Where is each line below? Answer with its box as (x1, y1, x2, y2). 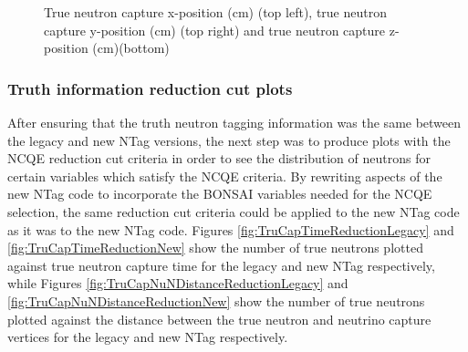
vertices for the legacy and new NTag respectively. (7, 327, 288, 347)
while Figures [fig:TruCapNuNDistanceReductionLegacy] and (7, 274, 348, 293)
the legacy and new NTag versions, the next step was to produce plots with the (7, 130, 451, 150)
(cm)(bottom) (92, 38, 170, 57)
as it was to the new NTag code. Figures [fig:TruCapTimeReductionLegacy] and (7, 220, 454, 239)
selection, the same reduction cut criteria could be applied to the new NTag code (7, 202, 460, 221)
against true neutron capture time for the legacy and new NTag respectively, (7, 255, 435, 274)
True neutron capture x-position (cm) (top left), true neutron (44, 3, 387, 21)
